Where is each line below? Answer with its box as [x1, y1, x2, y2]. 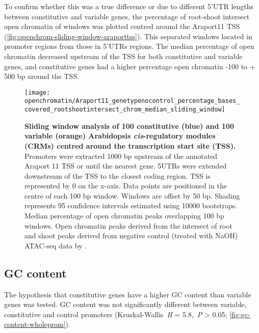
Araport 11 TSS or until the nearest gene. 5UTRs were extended [24, 160, 227, 171]
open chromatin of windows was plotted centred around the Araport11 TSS [4, 21, 240, 32]
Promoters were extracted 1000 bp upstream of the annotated [24, 150, 218, 161]
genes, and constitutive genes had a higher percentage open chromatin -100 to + [4, 61, 255, 71]
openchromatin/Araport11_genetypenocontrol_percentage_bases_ [24, 97, 240, 105]
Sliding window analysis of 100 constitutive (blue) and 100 [24, 120, 234, 131]
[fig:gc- [229, 309, 250, 319]
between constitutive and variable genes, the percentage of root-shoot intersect [4, 11, 250, 21]
